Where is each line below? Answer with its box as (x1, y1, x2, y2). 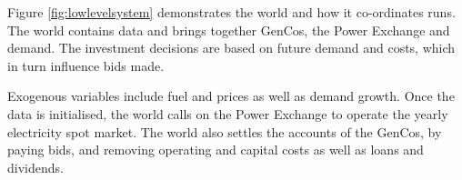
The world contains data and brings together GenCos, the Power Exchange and (7, 20, 450, 39)
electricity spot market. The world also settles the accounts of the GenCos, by (7, 122, 442, 141)
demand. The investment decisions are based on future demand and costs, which (7, 38, 456, 57)
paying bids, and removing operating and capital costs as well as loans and (7, 140, 424, 159)
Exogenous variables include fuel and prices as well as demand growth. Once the (7, 86, 455, 105)
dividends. (7, 157, 64, 176)
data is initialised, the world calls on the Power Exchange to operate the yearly (7, 104, 448, 123)
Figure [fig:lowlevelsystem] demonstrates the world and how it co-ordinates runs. (7, 3, 456, 21)
